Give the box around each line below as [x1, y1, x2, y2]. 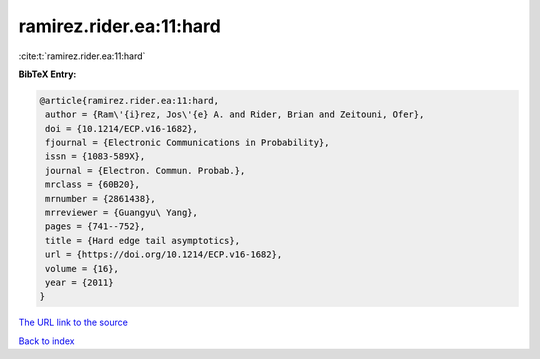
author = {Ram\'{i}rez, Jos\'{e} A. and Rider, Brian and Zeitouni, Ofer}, [45, 109, 425, 120]
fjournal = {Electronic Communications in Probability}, [45, 137, 330, 149]
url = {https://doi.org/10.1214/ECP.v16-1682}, [45, 249, 283, 260]
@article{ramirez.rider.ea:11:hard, [39, 95, 220, 106]
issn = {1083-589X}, [45, 151, 146, 162]
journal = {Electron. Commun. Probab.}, [45, 165, 246, 176]
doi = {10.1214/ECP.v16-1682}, [45, 123, 199, 134]
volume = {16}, [45, 263, 120, 274]
